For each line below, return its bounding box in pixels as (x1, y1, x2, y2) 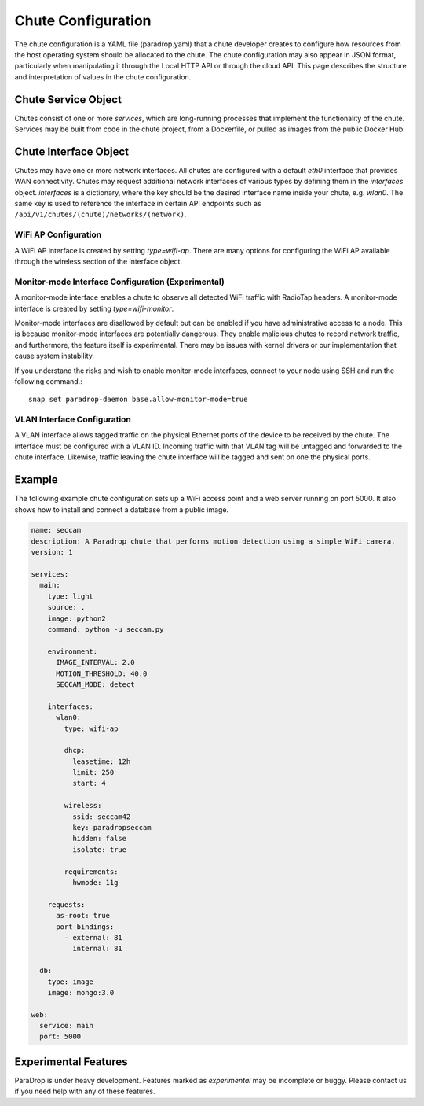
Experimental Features (14, 1055, 129, 1068)
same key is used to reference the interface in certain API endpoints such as (14, 199, 262, 208)
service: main (39, 1021, 94, 1030)
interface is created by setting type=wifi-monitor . (14, 304, 174, 313)
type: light (47, 592, 94, 601)
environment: (47, 647, 98, 656)
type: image (47, 977, 94, 986)
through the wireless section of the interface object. (14, 256, 183, 267)
